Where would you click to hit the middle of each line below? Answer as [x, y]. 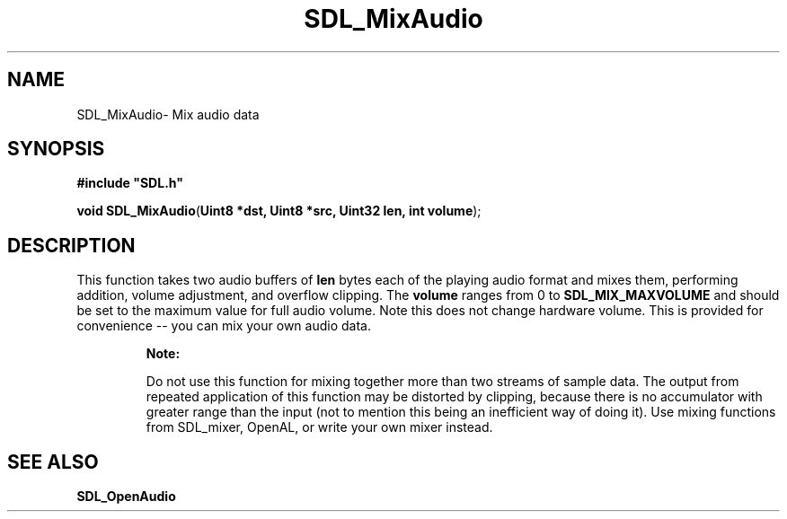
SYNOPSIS [56, 149]
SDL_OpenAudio [126, 497]
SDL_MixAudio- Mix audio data [168, 114]
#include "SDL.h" [130, 183]
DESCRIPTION [71, 245]
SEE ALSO [53, 462]
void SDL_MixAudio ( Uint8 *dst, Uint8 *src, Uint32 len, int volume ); [279, 211]
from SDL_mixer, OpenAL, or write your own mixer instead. [319, 427]
